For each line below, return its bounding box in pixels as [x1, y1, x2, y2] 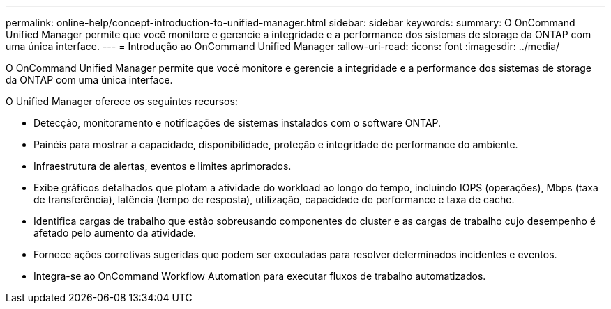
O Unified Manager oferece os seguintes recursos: [6, 95, 238, 107]
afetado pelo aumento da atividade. [33, 227, 196, 239]
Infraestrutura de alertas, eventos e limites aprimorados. [33, 160, 292, 172]
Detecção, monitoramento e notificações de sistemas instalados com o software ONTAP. [33, 117, 442, 129]
